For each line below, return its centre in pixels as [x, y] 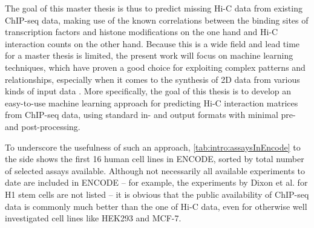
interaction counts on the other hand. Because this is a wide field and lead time [152, 43]
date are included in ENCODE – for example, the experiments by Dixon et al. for [156, 182]
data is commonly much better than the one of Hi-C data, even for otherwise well [156, 206]
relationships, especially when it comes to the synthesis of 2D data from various [152, 79]
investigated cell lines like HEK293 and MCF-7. [93, 218]
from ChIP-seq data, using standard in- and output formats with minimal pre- [150, 115]
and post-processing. [43, 126]
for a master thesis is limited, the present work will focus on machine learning [149, 55]
